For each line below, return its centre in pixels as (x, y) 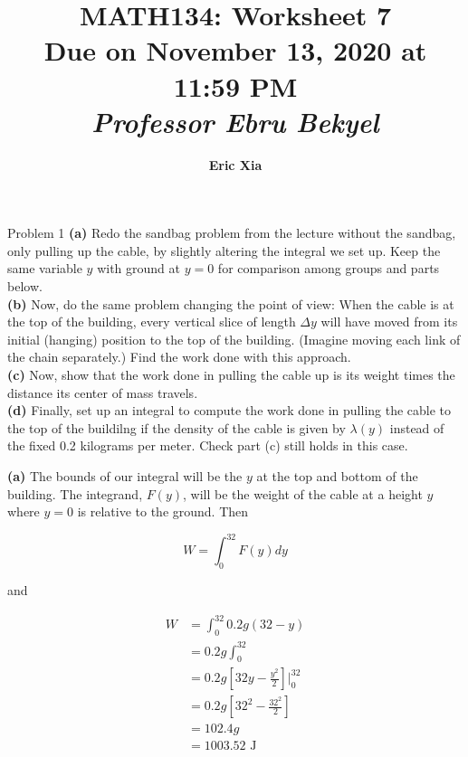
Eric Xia (235, 164)
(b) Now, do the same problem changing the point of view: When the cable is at (231, 303)
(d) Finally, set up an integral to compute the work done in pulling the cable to (229, 410)
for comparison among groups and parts (329, 268)
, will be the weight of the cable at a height (303, 493)
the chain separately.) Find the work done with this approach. (179, 357)
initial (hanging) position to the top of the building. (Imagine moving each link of (234, 339)
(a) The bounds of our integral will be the (125, 476)
